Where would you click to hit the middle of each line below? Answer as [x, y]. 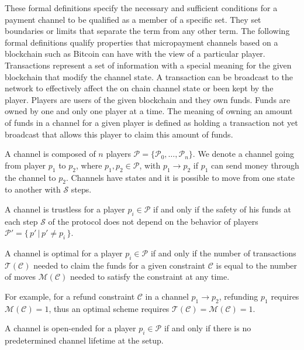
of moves [20, 277]
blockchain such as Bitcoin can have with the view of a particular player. [135, 54]
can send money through [255, 165]
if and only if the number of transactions [223, 253]
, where [89, 165]
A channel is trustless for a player [65, 209]
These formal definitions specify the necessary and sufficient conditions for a [141, 8]
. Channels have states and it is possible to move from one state [180, 177]
